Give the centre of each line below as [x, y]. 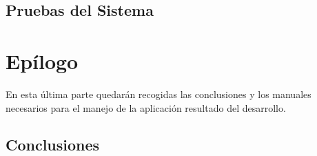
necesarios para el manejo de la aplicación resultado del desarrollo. [146, 107]
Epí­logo [42, 60]
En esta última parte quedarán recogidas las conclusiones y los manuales [158, 94]
